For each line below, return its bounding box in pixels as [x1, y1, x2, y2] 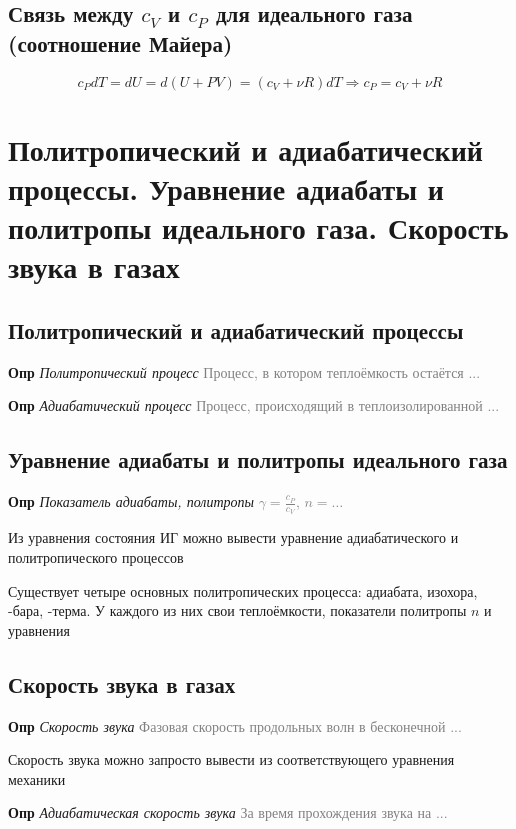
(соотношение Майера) [8, 27, 233, 58]
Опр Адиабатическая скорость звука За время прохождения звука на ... [8, 802, 448, 823]
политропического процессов [8, 546, 184, 567]
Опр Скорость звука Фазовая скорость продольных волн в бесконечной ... [8, 715, 462, 736]
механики [8, 768, 66, 789]
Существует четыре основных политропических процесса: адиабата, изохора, [8, 580, 478, 601]
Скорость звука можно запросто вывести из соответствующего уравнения [8, 749, 455, 770]
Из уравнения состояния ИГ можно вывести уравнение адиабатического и [8, 527, 459, 548]
